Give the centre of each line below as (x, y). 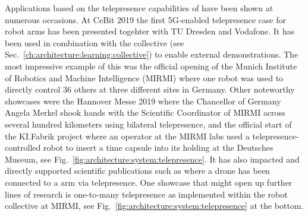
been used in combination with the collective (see (95, 42)
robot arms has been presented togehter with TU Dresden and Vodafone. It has (150, 31)
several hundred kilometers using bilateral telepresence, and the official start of (148, 124)
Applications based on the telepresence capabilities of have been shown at (139, 8)
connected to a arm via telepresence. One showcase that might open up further (149, 182)
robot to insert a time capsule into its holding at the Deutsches (158, 147)
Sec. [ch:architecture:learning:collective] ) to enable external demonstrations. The (152, 54)
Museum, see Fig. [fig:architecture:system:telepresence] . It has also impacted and (152, 159)
